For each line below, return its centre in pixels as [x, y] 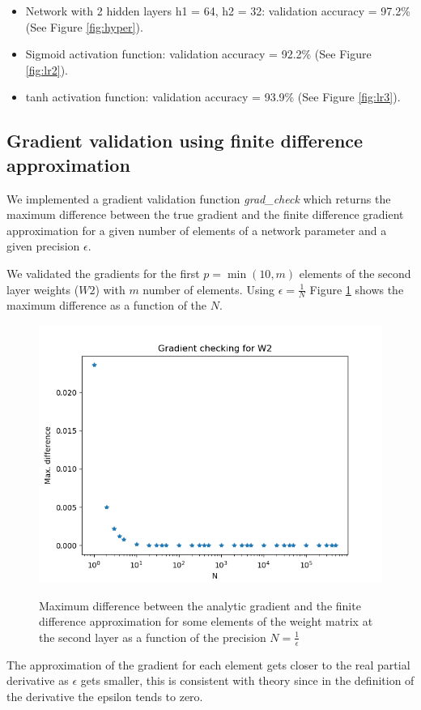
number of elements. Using [209, 289]
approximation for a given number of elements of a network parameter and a [197, 230]
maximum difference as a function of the [107, 305]
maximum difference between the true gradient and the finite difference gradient [205, 214]
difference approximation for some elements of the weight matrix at [206, 621]
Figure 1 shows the [357, 289]
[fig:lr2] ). [47, 69]
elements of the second [355, 273]
